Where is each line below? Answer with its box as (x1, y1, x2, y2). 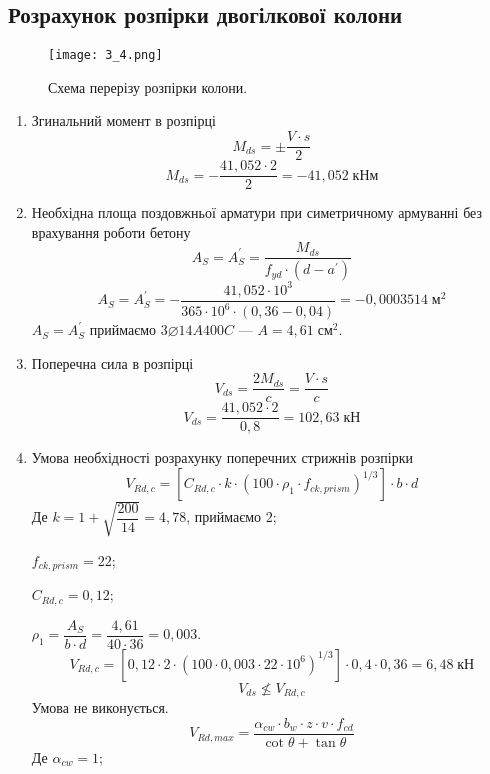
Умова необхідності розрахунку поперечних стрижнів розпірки (31, 447, 413, 468)
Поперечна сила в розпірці (31, 352, 194, 373)
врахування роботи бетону (31, 221, 191, 242)
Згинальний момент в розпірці (31, 110, 216, 131)
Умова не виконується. (31, 697, 169, 718)
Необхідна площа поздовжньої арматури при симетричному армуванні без (31, 202, 483, 223)
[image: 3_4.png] (48, 48, 163, 63)
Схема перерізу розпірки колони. (48, 76, 248, 97)
